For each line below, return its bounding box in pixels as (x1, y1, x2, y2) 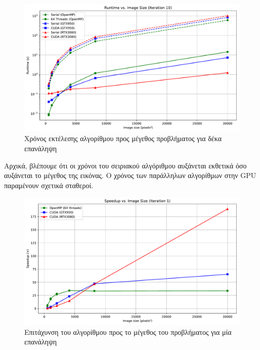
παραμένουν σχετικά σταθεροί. (4, 180, 94, 190)
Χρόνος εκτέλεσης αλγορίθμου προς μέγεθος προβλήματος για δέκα (24, 133, 222, 144)
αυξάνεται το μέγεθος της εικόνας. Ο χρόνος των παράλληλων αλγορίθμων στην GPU (4, 170, 256, 181)
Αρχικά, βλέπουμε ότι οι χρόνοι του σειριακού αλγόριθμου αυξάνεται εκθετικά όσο (4, 160, 247, 170)
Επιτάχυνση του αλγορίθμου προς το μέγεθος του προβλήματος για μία (24, 326, 232, 337)
